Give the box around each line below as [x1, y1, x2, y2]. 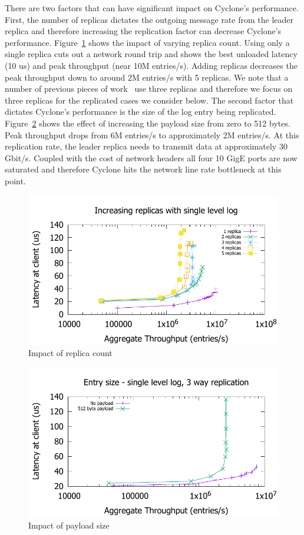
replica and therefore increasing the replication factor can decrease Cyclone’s [5, 25, 282, 37]
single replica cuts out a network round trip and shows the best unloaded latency [5, 48, 298, 60]
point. [5, 174, 26, 187]
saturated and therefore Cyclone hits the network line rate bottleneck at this [5, 163, 282, 175]
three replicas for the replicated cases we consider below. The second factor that [5, 94, 294, 106]
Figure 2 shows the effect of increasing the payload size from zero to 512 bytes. [5, 117, 290, 129]
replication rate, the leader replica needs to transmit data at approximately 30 [5, 140, 288, 152]
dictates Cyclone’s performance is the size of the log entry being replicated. [5, 105, 276, 118]
